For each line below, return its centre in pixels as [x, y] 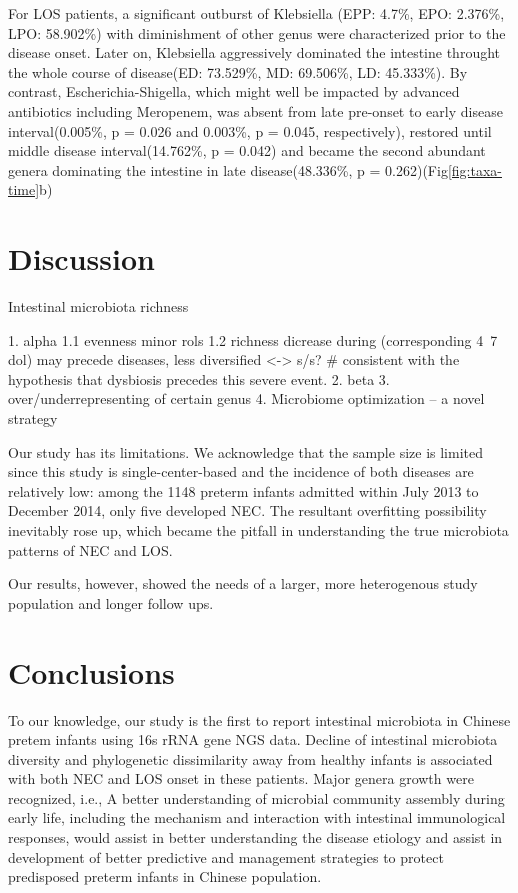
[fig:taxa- [474, 169]
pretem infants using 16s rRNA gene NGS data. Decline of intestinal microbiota [253, 739]
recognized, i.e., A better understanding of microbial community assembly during [256, 797]
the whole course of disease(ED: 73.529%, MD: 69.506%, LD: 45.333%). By [238, 71]
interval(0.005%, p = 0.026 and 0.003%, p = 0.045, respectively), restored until [250, 130]
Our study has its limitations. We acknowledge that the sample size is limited [245, 451]
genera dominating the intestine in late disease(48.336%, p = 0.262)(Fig [228, 169]
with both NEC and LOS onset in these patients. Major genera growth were [241, 778]
